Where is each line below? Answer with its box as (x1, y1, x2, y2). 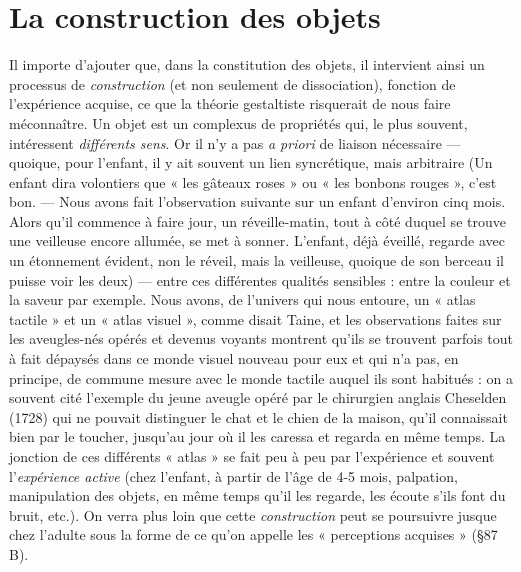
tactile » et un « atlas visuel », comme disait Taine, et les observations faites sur (9, 308, 502, 329)
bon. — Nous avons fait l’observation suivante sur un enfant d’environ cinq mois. (9, 191, 506, 212)
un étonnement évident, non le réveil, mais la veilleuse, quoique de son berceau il (9, 250, 504, 271)
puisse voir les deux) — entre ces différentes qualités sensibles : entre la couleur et (9, 269, 511, 290)
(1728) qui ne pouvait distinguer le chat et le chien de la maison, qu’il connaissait (9, 406, 508, 427)
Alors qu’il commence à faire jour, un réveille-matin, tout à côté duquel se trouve (9, 210, 506, 231)
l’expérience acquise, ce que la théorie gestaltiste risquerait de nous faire (9, 93, 451, 114)
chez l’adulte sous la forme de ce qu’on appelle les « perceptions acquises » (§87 (9, 524, 498, 545)
